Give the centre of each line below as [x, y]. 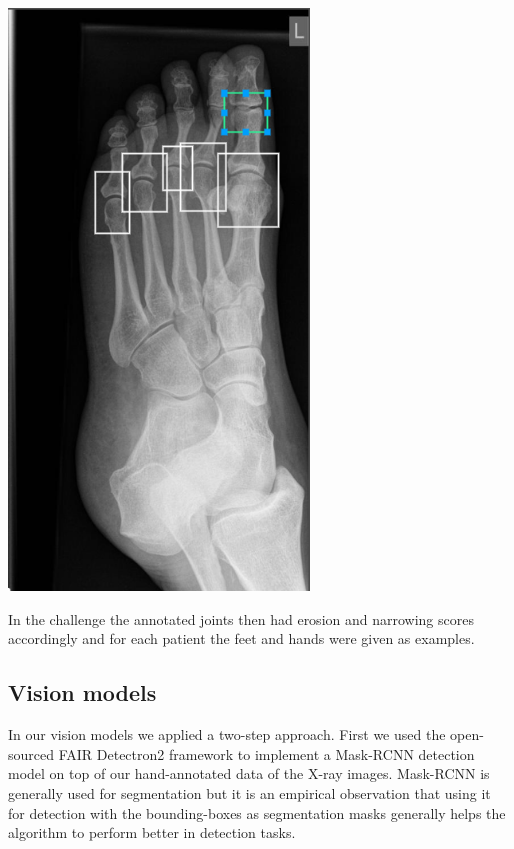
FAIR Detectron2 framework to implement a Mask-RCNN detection [266, 753]
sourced [31, 753]
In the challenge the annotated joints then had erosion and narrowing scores [241, 618]
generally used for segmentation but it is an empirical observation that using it [249, 793]
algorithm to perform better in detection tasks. [152, 832]
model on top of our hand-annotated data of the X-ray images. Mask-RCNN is [249, 773]
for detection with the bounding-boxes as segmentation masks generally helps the [257, 812]
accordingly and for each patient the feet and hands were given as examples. [241, 638]
